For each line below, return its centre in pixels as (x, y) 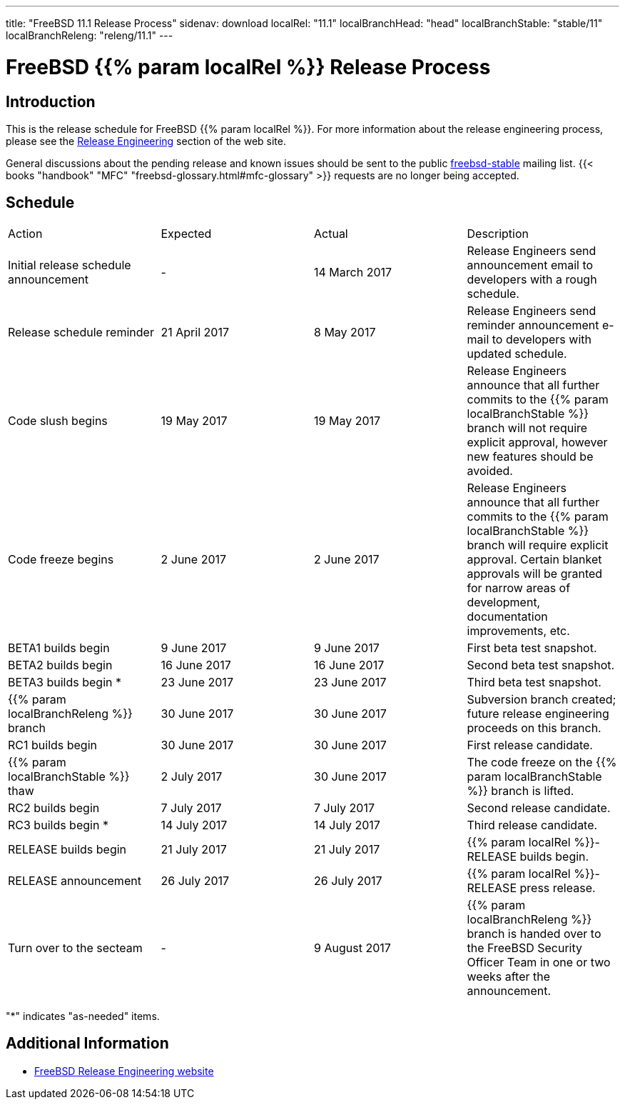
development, (504, 602)
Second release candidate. (539, 807)
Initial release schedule (70, 265)
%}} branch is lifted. (520, 790)
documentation (507, 616)
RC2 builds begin (54, 807)
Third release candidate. (532, 825)
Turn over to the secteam (75, 947)
